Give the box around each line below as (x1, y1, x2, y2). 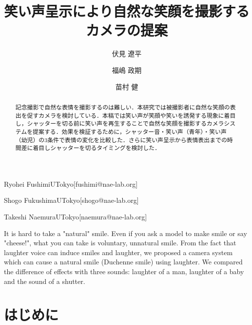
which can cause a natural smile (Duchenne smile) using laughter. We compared (4, 257, 243, 267)
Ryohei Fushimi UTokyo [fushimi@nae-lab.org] (4, 178, 138, 189)
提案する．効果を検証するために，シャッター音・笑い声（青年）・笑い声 (33, 127, 227, 135)
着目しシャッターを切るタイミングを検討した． (33, 144, 161, 152)
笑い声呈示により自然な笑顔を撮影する (4, 1, 250, 21)
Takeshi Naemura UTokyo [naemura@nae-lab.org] (4, 212, 147, 222)
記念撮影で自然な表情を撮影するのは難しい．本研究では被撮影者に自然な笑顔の (15, 103, 230, 111)
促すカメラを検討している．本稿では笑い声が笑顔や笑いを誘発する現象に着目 (27, 111, 236, 119)
